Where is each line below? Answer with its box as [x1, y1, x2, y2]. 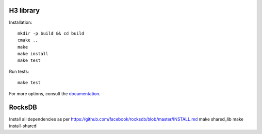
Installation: [9, 19, 33, 25]
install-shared [9, 123, 37, 129]
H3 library [9, 6, 40, 15]
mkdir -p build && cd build [17, 31, 84, 36]
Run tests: [9, 68, 29, 74]
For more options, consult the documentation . [9, 90, 100, 97]
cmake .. [17, 37, 38, 43]
